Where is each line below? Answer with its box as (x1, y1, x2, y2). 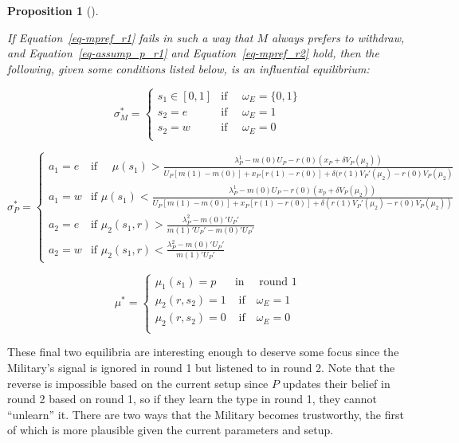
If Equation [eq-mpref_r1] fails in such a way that (7, 29, 253, 45)
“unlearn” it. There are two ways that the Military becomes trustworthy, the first (7, 406, 404, 422)
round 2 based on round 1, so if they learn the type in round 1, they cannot (7, 390, 377, 407)
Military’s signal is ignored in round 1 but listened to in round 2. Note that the (7, 359, 395, 375)
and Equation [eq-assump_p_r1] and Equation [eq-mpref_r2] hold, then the (7, 45, 379, 61)
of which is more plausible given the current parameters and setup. (7, 421, 334, 438)
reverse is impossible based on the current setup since (7, 374, 269, 391)
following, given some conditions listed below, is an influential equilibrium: (7, 60, 370, 76)
